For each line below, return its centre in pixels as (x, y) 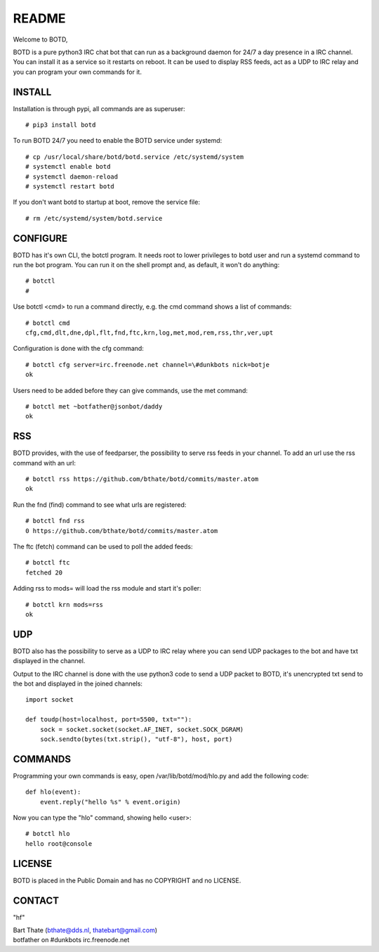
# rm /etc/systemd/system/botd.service (94, 218)
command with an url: (45, 463)
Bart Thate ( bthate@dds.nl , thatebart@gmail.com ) (85, 930)
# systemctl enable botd (68, 167)
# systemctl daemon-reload (72, 176)
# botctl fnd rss (55, 521)
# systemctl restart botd (70, 186)
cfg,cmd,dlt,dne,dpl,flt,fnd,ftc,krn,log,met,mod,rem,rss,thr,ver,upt (149, 333)
